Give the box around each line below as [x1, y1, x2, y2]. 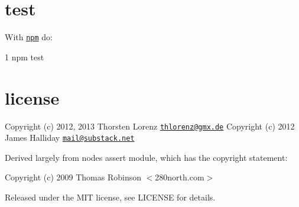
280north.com [155, 171, 204, 183]
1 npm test [5, 50, 44, 63]
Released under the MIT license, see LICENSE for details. [5, 191, 216, 203]
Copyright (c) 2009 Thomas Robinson [5, 171, 141, 183]
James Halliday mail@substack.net [5, 131, 135, 144]
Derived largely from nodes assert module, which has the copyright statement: [5, 151, 288, 163]
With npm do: [5, 31, 53, 43]
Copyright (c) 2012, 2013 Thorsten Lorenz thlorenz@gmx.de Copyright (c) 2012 [5, 119, 295, 132]
